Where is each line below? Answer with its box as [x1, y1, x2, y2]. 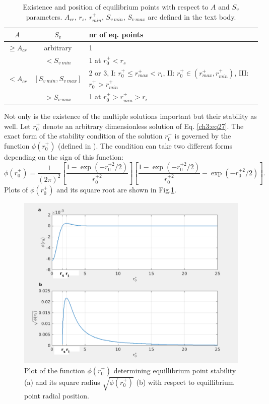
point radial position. [24, 390, 89, 400]
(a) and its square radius [24, 376, 100, 387]
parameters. [26, 11, 62, 22]
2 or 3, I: [89, 67, 116, 78]
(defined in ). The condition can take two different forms [58, 140, 232, 151]
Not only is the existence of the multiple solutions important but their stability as [4, 111, 257, 121]
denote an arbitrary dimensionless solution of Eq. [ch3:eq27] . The [42, 120, 244, 131]
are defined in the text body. [148, 11, 236, 22]
